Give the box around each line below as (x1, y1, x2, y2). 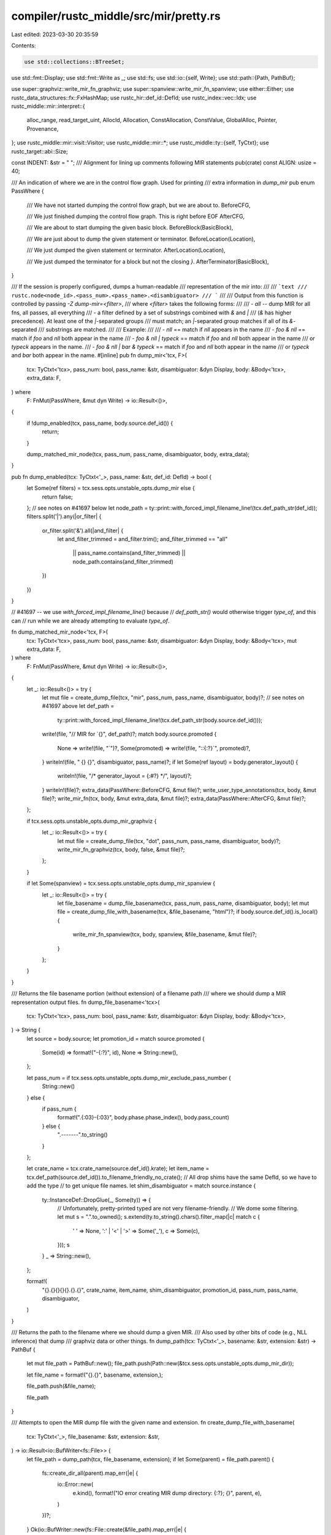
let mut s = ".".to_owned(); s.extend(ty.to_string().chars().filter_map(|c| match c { (57, 1213, 261, 1221)
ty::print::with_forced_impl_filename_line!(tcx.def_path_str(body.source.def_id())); (57, 716, 263, 724)
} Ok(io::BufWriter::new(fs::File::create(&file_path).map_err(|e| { (26, 1526, 187, 1533)
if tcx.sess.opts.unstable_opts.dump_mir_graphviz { (26, 817, 157, 825)
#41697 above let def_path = (42, 702, 115, 710)
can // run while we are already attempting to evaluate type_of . (11, 617, 170, 624)
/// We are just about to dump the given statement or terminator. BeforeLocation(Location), (26, 235, 256, 243)
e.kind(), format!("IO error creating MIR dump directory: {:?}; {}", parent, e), (72, 1489, 262, 1496)
